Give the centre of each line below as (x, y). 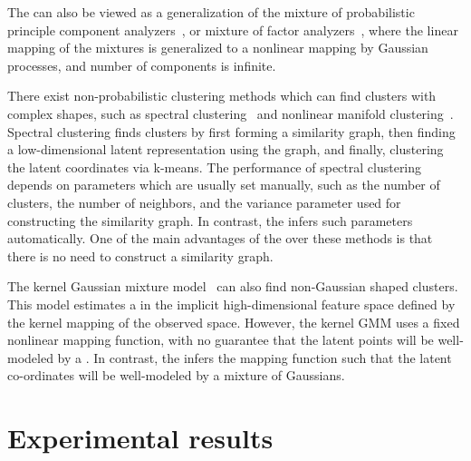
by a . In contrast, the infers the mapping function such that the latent (255, 357)
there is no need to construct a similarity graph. (140, 255)
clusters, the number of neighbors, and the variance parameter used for (204, 202)
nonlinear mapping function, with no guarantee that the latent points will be (221, 340)
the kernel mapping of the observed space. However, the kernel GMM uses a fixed (234, 322)
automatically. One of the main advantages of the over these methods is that (220, 238)
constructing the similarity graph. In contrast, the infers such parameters (210, 220)
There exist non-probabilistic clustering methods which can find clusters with (222, 96)
